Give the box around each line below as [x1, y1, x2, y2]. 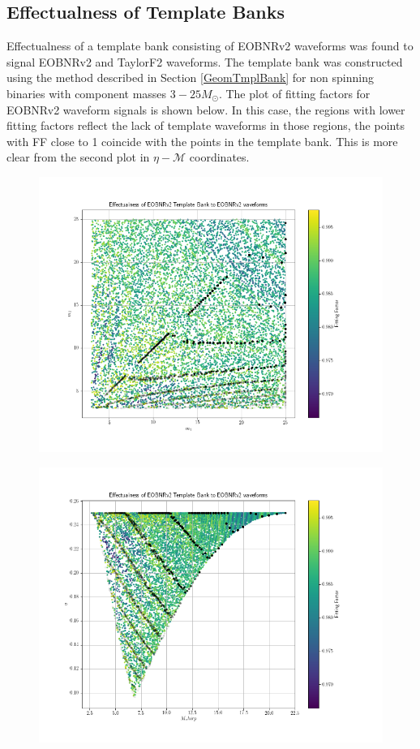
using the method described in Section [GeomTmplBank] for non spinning [6, 69, 374, 86]
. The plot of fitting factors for [218, 84, 371, 101]
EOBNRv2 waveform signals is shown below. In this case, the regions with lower [6, 101, 405, 118]
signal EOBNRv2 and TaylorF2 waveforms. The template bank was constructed [6, 53, 403, 70]
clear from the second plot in [6, 149, 150, 166]
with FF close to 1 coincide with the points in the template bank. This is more [6, 132, 398, 149]
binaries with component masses [6, 84, 167, 101]
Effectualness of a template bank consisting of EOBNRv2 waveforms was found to [6, 37, 414, 54]
